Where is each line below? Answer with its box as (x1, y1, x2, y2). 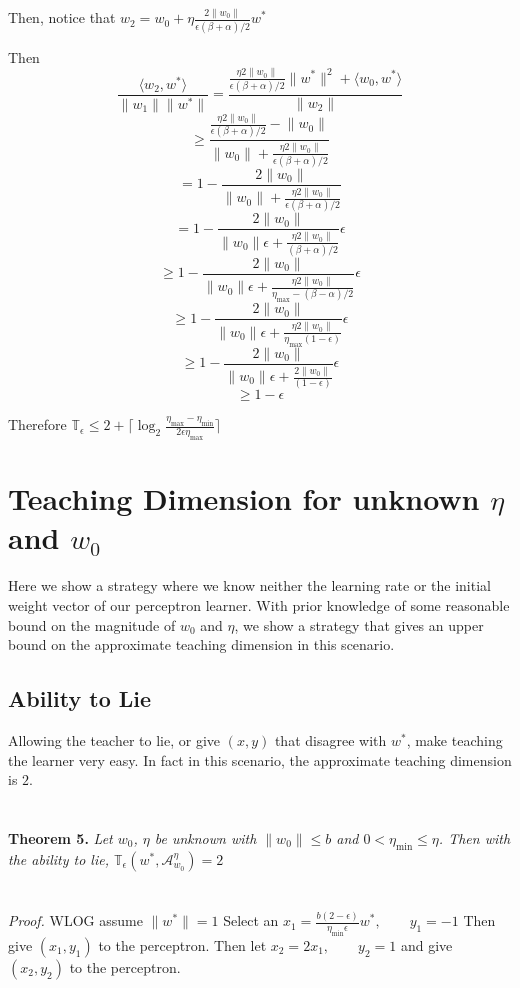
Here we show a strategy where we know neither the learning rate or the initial (8, 575, 491, 596)
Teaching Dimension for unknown (8, 478, 480, 519)
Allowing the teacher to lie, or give (8, 729, 221, 750)
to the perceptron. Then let (98, 935, 267, 956)
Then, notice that (8, 7, 116, 28)
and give (400, 935, 453, 956)
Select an (223, 910, 279, 931)
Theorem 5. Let (8, 827, 113, 848)
